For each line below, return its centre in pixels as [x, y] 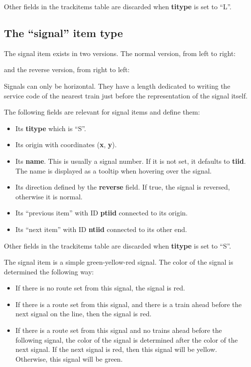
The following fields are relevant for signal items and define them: [102, 112]
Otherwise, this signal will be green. [69, 358]
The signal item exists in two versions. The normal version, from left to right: [120, 53]
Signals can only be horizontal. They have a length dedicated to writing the [117, 86]
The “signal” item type [63, 32]
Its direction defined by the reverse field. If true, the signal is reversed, [123, 187]
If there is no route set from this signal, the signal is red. [100, 288]
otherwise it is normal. [49, 196]
